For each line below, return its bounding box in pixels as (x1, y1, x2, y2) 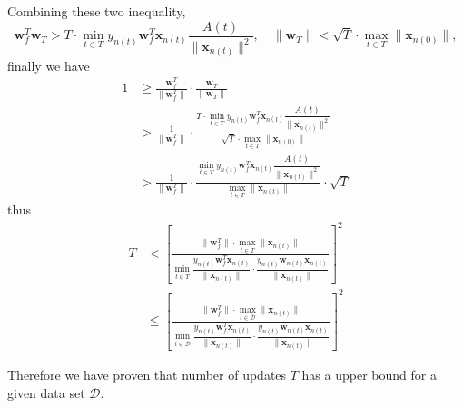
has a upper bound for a (301, 365, 437, 384)
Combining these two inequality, (7, 2, 186, 20)
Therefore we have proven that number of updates (7, 365, 287, 384)
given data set (7, 383, 85, 402)
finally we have (7, 55, 90, 75)
